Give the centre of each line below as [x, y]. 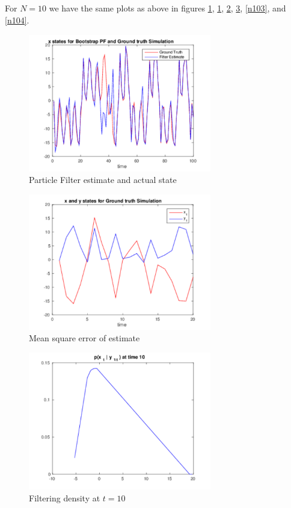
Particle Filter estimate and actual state [103, 180]
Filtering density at [65, 497]
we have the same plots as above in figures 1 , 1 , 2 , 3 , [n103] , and [167, 8]
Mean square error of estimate [84, 338]
